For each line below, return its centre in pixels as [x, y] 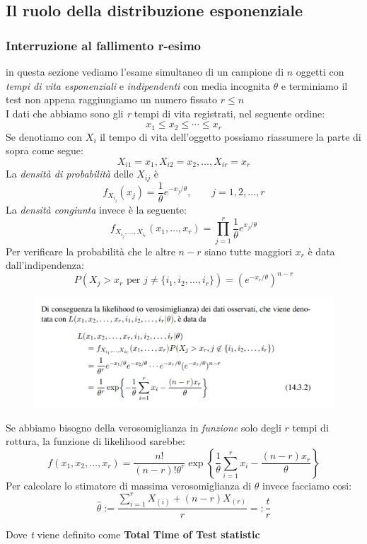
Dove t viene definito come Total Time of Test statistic [133, 534]
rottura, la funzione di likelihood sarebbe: [95, 441]
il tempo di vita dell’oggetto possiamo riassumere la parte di [231, 136]
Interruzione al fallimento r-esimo [104, 45]
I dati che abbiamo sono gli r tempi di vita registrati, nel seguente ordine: [165, 113]
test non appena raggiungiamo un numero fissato [111, 99]
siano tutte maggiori [248, 251]
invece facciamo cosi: [307, 485]
